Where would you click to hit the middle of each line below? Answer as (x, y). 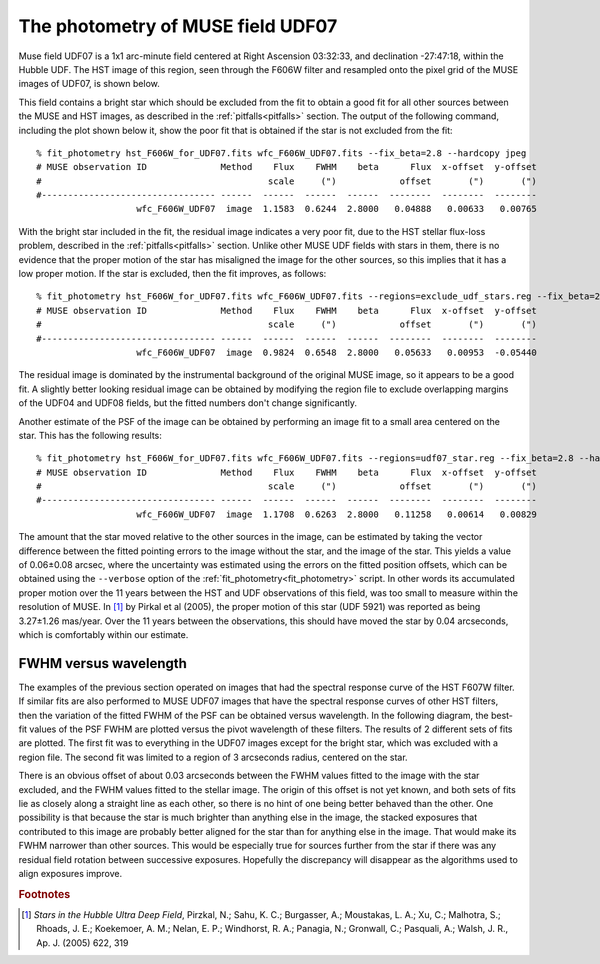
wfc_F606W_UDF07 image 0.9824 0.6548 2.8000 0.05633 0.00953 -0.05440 (336, 352)
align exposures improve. (70, 873)
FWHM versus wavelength (102, 663)
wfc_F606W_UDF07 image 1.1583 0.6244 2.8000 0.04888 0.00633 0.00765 (336, 209)
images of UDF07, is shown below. (89, 84)
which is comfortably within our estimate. (103, 634)
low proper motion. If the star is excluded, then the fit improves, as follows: (172, 274)
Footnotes (44, 894)
